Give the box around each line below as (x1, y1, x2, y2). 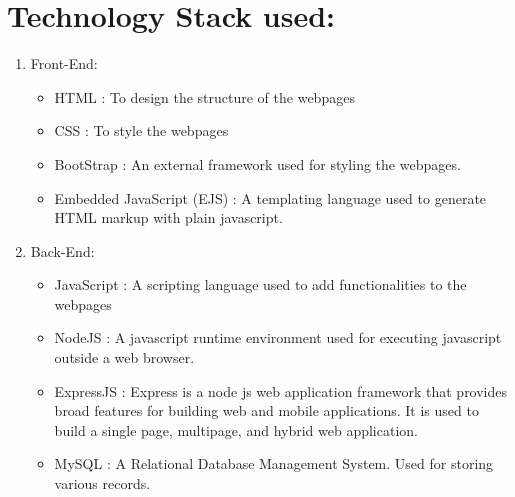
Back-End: (30, 240, 95, 261)
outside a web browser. (54, 347, 195, 368)
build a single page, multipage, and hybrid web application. (54, 419, 418, 440)
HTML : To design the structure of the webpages (54, 86, 355, 107)
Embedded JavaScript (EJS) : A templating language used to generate (54, 187, 487, 208)
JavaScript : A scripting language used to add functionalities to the (54, 274, 467, 295)
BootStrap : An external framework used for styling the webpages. (54, 153, 461, 174)
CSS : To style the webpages (54, 120, 229, 141)
